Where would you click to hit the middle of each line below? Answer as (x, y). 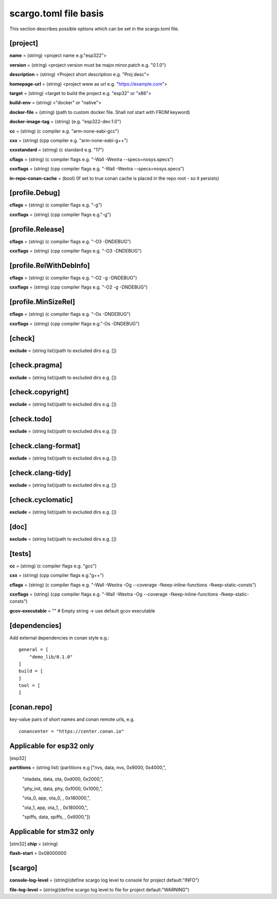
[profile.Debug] (35, 193)
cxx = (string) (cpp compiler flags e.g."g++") (57, 576)
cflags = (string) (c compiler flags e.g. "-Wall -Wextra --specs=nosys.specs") (92, 159)
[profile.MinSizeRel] (42, 302)
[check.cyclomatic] (41, 500)
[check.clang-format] (45, 446)
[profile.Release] (37, 229)
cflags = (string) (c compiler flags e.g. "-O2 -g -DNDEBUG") (73, 278)
